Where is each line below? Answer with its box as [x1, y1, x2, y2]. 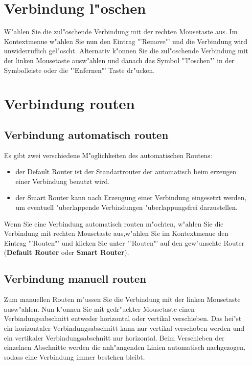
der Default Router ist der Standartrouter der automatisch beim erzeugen [15, 166, 237, 177]
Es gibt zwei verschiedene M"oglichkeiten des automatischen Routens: [4, 150, 212, 160]
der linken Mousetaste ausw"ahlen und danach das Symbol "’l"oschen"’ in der [4, 55, 234, 65]
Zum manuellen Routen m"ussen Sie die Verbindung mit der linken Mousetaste [4, 294, 241, 304]
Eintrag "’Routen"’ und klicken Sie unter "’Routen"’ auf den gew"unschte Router [4, 237, 245, 248]
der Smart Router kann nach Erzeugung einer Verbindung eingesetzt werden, [15, 192, 247, 203]
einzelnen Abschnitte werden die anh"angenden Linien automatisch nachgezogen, [4, 342, 246, 352]
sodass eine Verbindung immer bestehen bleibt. [4, 351, 145, 362]
